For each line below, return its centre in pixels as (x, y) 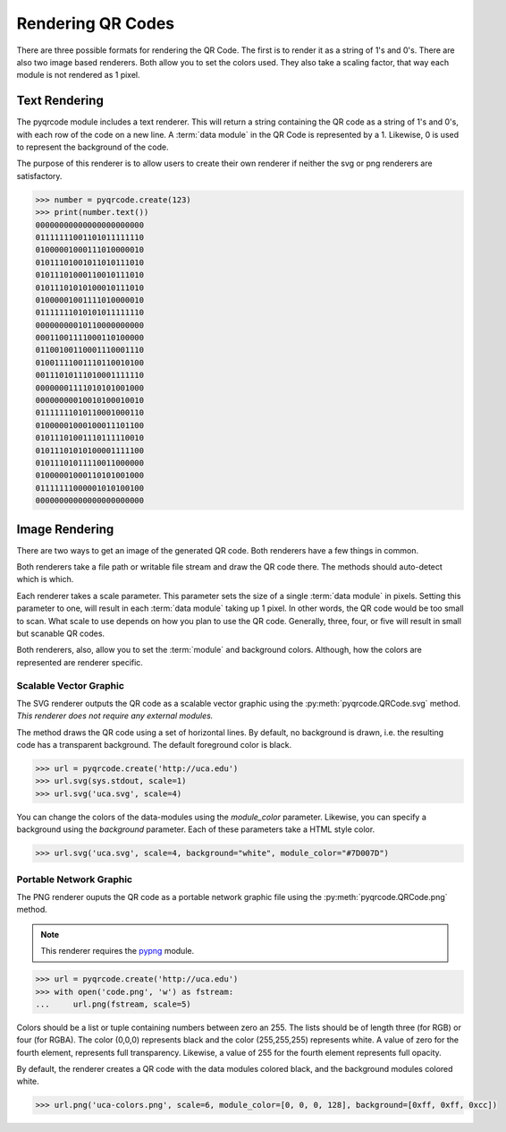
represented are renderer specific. (80, 662)
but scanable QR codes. (61, 633)
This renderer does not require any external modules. (115, 716)
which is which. (45, 579)
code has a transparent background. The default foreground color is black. (154, 745)
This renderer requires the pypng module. (118, 951)
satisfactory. (39, 176)
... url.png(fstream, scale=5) (113, 1004)
